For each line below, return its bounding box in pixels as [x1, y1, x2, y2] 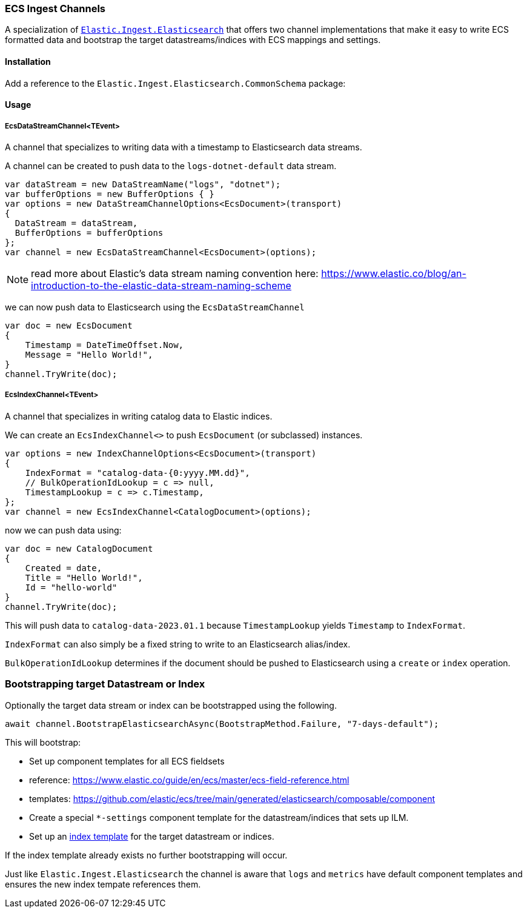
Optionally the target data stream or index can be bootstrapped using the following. [5, 700, 337, 711]
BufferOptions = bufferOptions [15, 227, 164, 238]
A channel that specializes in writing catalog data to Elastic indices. [5, 410, 273, 421]
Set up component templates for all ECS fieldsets [29, 755, 225, 766]
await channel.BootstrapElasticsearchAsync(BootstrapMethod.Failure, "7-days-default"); [5, 718, 439, 729]
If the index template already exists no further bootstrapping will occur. [5, 849, 288, 860]
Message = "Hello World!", [25, 349, 153, 360]
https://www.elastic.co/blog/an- [321, 267, 466, 279]
